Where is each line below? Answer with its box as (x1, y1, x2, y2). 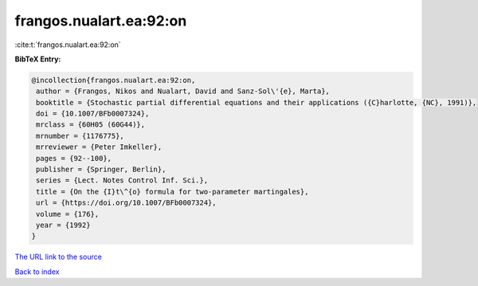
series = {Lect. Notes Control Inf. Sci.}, (36, 176, 209, 185)
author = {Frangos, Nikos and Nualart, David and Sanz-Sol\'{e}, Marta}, (36, 87, 331, 96)
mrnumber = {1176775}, (36, 131, 125, 140)
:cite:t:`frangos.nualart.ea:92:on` (14, 40, 121, 49)
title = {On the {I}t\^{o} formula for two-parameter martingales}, (36, 187, 309, 196)
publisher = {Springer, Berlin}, (36, 165, 167, 174)
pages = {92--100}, (36, 154, 112, 163)
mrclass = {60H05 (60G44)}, (36, 120, 146, 129)
